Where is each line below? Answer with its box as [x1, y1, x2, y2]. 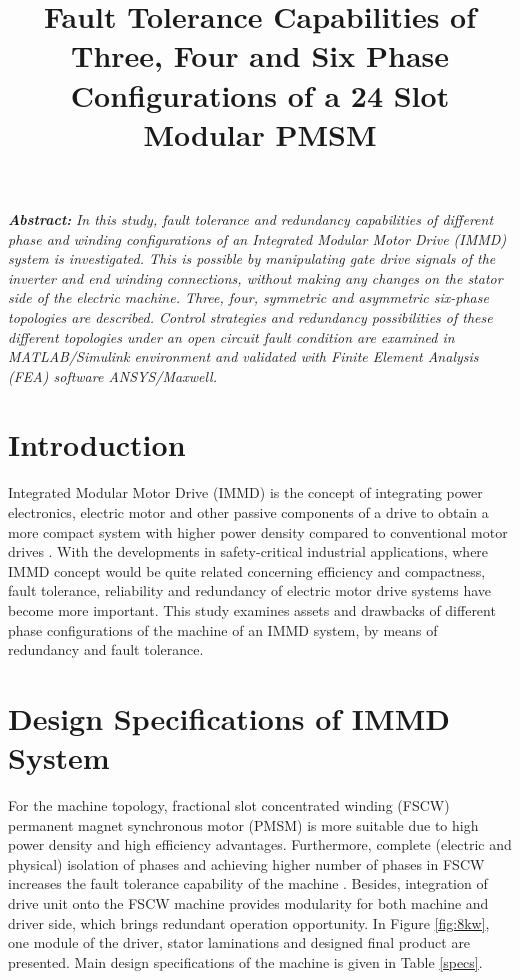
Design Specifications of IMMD [8, 697, 450, 738]
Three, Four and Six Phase [70, 35, 450, 76]
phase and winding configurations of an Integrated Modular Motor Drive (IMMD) [8, 228, 507, 249]
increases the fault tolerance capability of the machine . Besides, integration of [8, 873, 488, 894]
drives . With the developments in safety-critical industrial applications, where [8, 541, 489, 562]
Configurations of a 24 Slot [70, 74, 450, 115]
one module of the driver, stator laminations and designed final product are [8, 932, 471, 953]
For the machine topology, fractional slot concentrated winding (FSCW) [8, 795, 450, 816]
